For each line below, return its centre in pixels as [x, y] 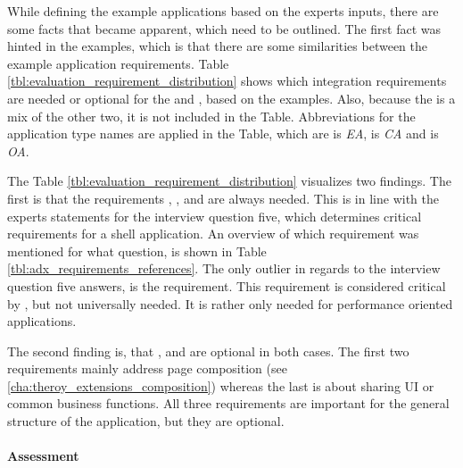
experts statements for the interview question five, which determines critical [215, 216]
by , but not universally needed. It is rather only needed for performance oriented [230, 303]
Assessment [43, 456]
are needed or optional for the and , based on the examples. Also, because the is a [231, 98]
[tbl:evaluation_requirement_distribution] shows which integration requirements [227, 81]
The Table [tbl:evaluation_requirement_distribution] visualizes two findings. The [229, 181]
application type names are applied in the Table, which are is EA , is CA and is [223, 134]
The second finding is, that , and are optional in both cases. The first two [208, 351]
